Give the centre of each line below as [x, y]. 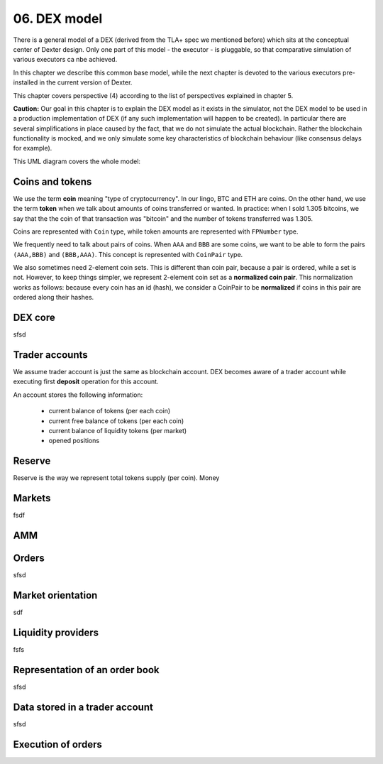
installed [26, 82]
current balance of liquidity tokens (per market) [118, 431]
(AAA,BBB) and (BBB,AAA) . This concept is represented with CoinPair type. [128, 254]
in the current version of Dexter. [86, 82]
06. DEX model [58, 18]
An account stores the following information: [78, 395]
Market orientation [55, 595]
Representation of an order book [86, 670]
